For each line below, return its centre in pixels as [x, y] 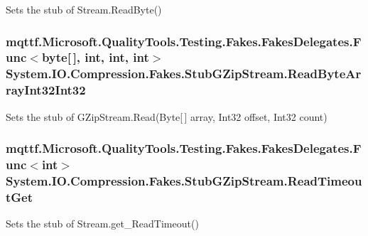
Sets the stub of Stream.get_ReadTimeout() [102, 224]
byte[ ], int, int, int [95, 57]
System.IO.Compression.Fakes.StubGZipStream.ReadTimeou [184, 180]
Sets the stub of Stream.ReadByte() [84, 9]
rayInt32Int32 [46, 90]
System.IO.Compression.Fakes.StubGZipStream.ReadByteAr [184, 74]
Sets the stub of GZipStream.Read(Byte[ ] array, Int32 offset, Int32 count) [167, 116]
